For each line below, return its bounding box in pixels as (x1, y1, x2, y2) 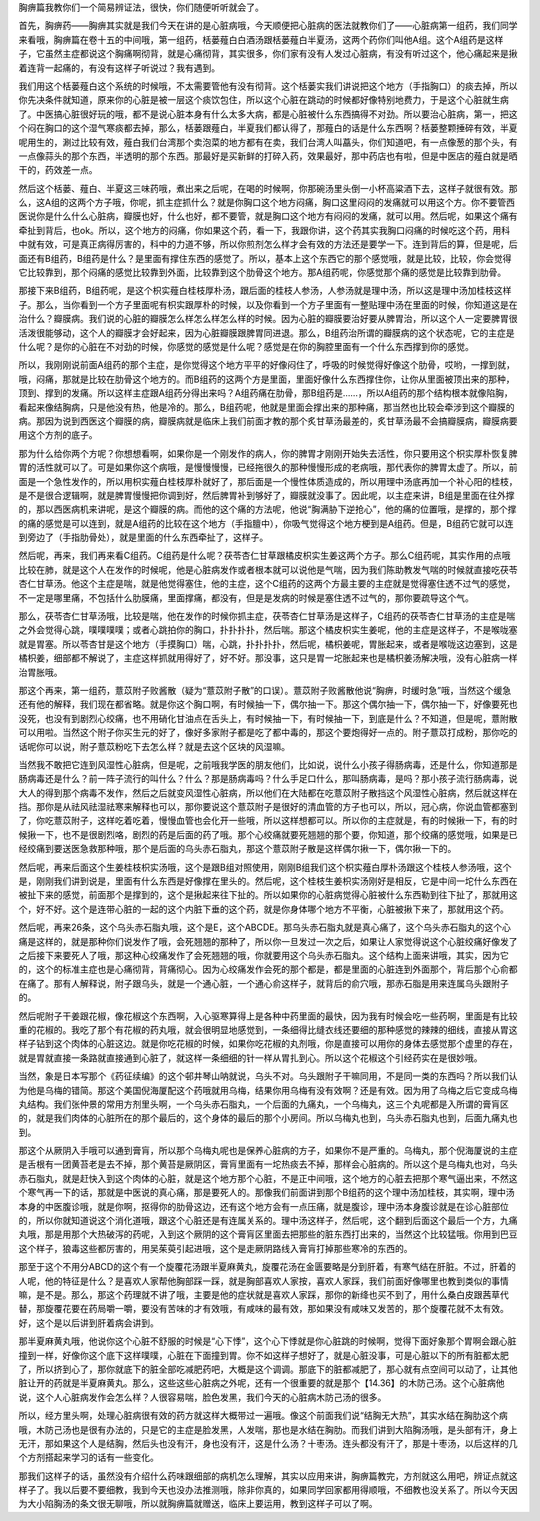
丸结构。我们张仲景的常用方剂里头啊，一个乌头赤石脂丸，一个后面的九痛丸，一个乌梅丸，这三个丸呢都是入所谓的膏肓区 (18, 1098, 509, 1110)
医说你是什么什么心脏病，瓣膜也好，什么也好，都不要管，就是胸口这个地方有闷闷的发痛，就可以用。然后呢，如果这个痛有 (18, 210, 518, 222)
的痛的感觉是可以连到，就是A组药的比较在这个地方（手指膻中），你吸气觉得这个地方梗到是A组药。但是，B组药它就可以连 (18, 517, 514, 529)
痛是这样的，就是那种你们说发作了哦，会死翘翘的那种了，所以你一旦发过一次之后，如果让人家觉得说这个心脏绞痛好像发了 (18, 935, 518, 947)
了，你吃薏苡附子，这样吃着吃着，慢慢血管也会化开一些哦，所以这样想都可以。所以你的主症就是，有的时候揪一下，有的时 (18, 815, 518, 827)
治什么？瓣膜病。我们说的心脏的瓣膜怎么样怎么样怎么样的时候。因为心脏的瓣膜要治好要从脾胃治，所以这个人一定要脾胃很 (18, 313, 518, 325)
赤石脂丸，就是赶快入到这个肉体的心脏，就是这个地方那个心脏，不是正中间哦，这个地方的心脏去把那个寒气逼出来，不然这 (18, 1172, 518, 1184)
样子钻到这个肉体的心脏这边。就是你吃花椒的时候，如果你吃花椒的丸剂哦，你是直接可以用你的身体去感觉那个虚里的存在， (18, 1038, 518, 1050)
